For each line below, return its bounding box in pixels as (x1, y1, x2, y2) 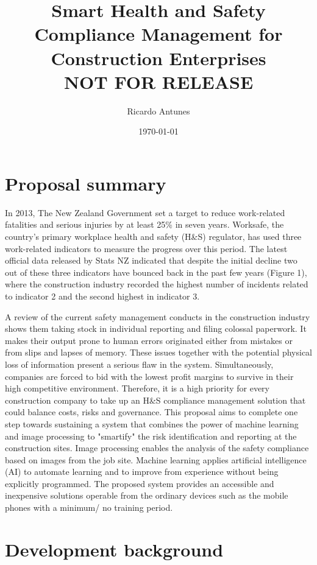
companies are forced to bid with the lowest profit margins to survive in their (5, 370, 294, 382)
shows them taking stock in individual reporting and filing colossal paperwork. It (5, 322, 307, 335)
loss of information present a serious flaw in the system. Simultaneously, (5, 357, 274, 370)
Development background (5, 536, 224, 561)
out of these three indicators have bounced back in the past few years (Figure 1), (5, 265, 307, 278)
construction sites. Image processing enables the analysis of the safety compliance (5, 441, 309, 454)
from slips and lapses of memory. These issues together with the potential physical (5, 346, 312, 359)
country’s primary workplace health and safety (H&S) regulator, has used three (5, 230, 302, 242)
